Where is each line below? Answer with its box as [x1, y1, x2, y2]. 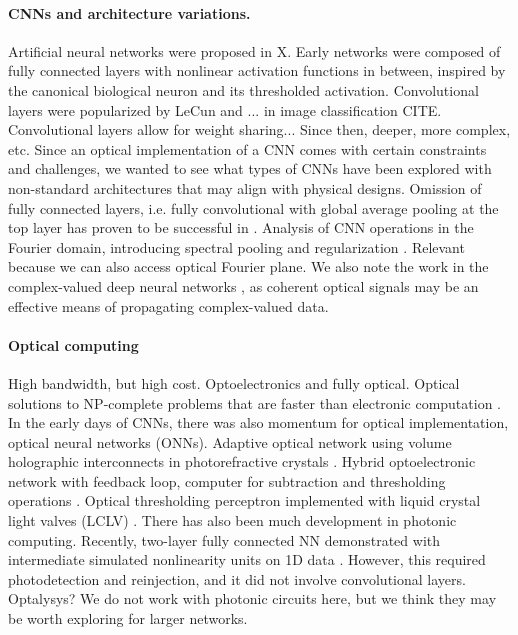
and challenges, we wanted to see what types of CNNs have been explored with [8, 158, 492, 179]
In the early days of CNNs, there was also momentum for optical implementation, [8, 412, 509, 433]
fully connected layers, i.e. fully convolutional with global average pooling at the [8, 197, 499, 218]
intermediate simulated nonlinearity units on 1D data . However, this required [8, 549, 486, 570]
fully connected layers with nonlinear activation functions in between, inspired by [8, 60, 506, 81]
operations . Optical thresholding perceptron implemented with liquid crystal [8, 490, 481, 511]
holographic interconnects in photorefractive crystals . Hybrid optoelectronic [8, 451, 476, 472]
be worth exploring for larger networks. [8, 608, 248, 629]
